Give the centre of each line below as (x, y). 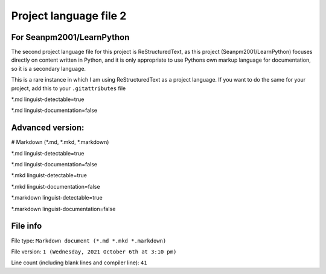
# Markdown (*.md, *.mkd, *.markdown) (60, 142)
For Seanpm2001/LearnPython (70, 37)
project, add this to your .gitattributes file (69, 88)
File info (27, 226)
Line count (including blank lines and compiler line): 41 (79, 263)
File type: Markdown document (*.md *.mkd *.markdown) (89, 240)
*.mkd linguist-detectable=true (49, 175)
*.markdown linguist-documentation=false (63, 209)
